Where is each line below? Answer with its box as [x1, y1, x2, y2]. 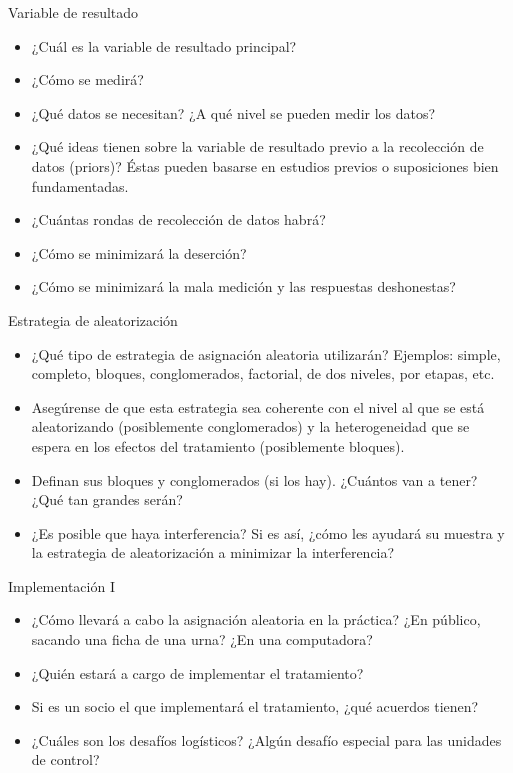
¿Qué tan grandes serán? [31, 489, 183, 510]
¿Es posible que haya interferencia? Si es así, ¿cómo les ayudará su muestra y [31, 522, 505, 543]
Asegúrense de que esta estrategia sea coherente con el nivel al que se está [31, 396, 485, 417]
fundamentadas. [31, 175, 129, 196]
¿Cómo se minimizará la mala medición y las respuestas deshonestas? [31, 276, 456, 297]
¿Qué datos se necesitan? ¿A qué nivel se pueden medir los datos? [31, 102, 436, 123]
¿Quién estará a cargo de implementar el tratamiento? [31, 662, 364, 683]
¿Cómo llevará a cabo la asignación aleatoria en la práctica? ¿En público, [31, 609, 481, 630]
